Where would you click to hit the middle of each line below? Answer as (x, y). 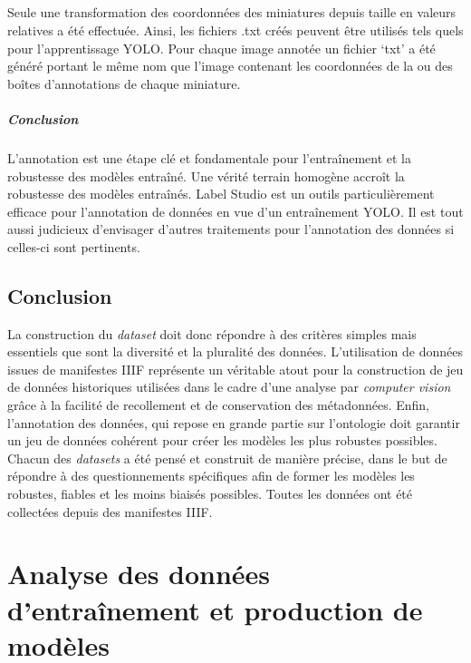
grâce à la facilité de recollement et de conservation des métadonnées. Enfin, (218, 405)
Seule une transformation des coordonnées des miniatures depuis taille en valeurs (232, 12)
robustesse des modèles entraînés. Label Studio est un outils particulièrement (221, 194)
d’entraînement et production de (215, 609)
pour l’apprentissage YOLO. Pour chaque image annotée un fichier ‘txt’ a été (221, 48)
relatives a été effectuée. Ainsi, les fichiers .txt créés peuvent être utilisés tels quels (235, 29)
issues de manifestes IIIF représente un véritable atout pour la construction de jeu (235, 369)
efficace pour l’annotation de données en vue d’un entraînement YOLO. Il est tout (235, 211)
